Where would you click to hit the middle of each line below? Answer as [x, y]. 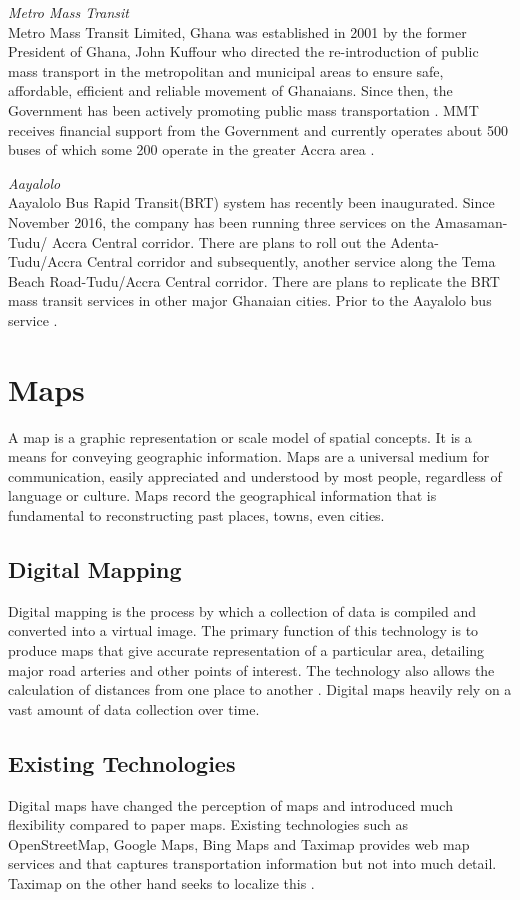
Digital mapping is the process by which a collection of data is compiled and [242, 610]
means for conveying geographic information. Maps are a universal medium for [249, 456]
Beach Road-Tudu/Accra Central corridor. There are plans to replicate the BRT [254, 280]
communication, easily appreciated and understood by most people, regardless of [255, 475]
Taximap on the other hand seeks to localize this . [161, 882]
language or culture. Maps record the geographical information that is [222, 495]
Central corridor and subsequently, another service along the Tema [291, 261]
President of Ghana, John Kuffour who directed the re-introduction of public [243, 51]
